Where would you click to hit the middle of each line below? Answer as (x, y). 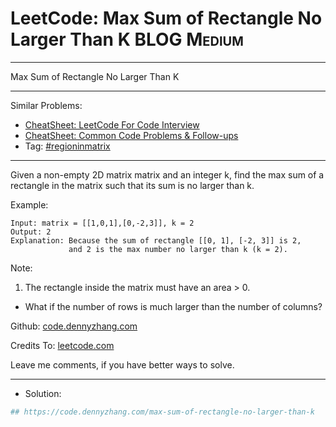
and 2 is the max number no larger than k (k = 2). (178, 249)
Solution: (43, 393)
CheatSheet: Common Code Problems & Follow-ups (131, 135)
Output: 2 (31, 232)
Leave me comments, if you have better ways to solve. (122, 364)
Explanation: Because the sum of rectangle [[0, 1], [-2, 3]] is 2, (156, 240)
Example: (29, 204)
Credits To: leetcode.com (62, 345)
